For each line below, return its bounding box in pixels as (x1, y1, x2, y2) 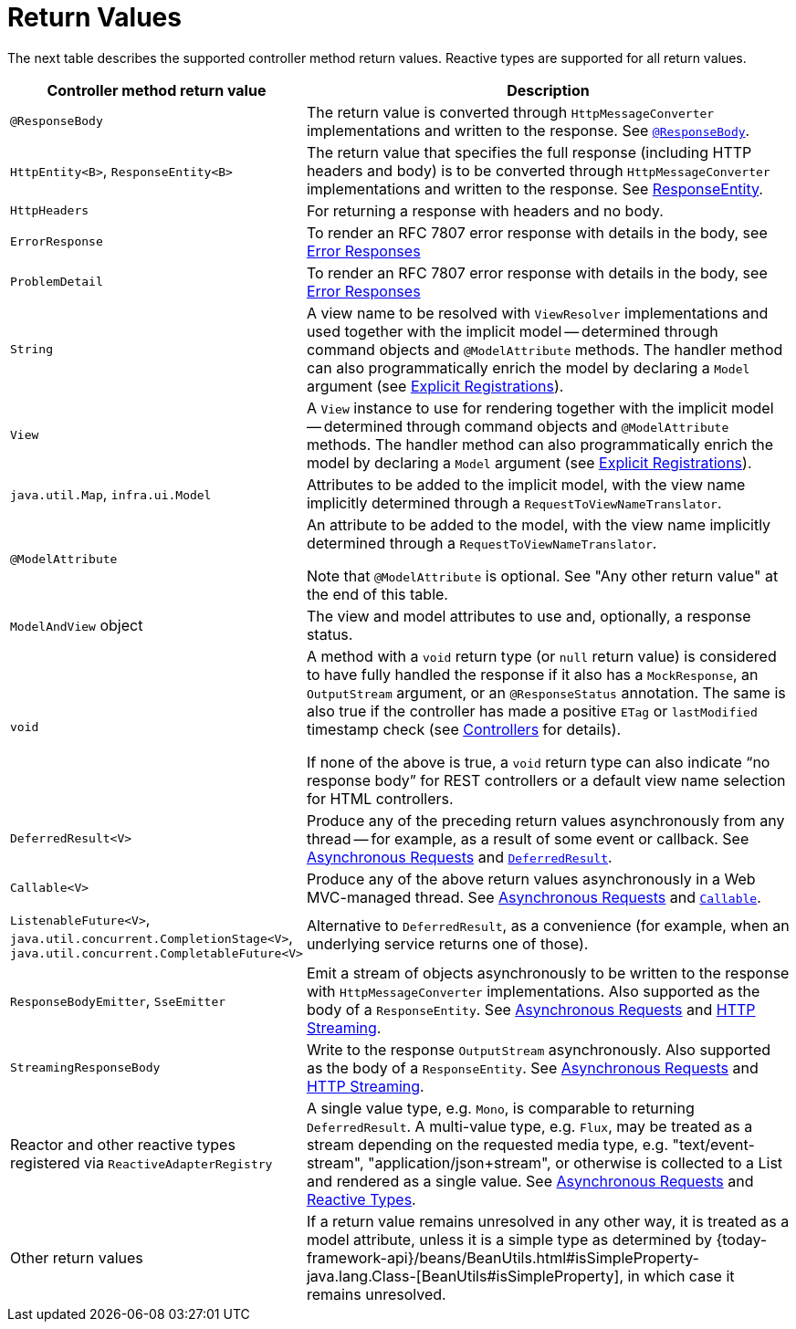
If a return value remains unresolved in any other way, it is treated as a (306, 1211, 790, 1230)
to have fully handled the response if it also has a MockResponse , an (306, 664, 759, 684)
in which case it (627, 1266, 735, 1285)
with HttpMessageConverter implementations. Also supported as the (306, 981, 760, 1000)
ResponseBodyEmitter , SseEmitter (10, 990, 226, 1010)
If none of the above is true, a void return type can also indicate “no (306, 752, 770, 771)
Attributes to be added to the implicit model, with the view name (306, 475, 746, 494)
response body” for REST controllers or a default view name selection (306, 770, 786, 790)
